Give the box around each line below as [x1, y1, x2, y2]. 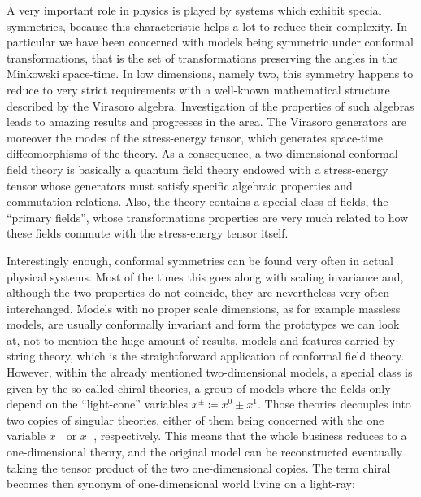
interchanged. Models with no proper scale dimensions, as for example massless [7, 299, 401, 316]
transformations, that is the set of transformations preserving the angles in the [7, 49, 398, 66]
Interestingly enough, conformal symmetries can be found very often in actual [7, 251, 394, 268]
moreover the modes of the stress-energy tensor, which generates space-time [7, 129, 384, 146]
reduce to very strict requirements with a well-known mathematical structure [7, 81, 390, 98]
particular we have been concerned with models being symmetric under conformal [7, 33, 414, 50]
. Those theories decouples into [258, 395, 411, 412]
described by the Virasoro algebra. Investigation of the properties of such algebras [7, 97, 414, 114]
